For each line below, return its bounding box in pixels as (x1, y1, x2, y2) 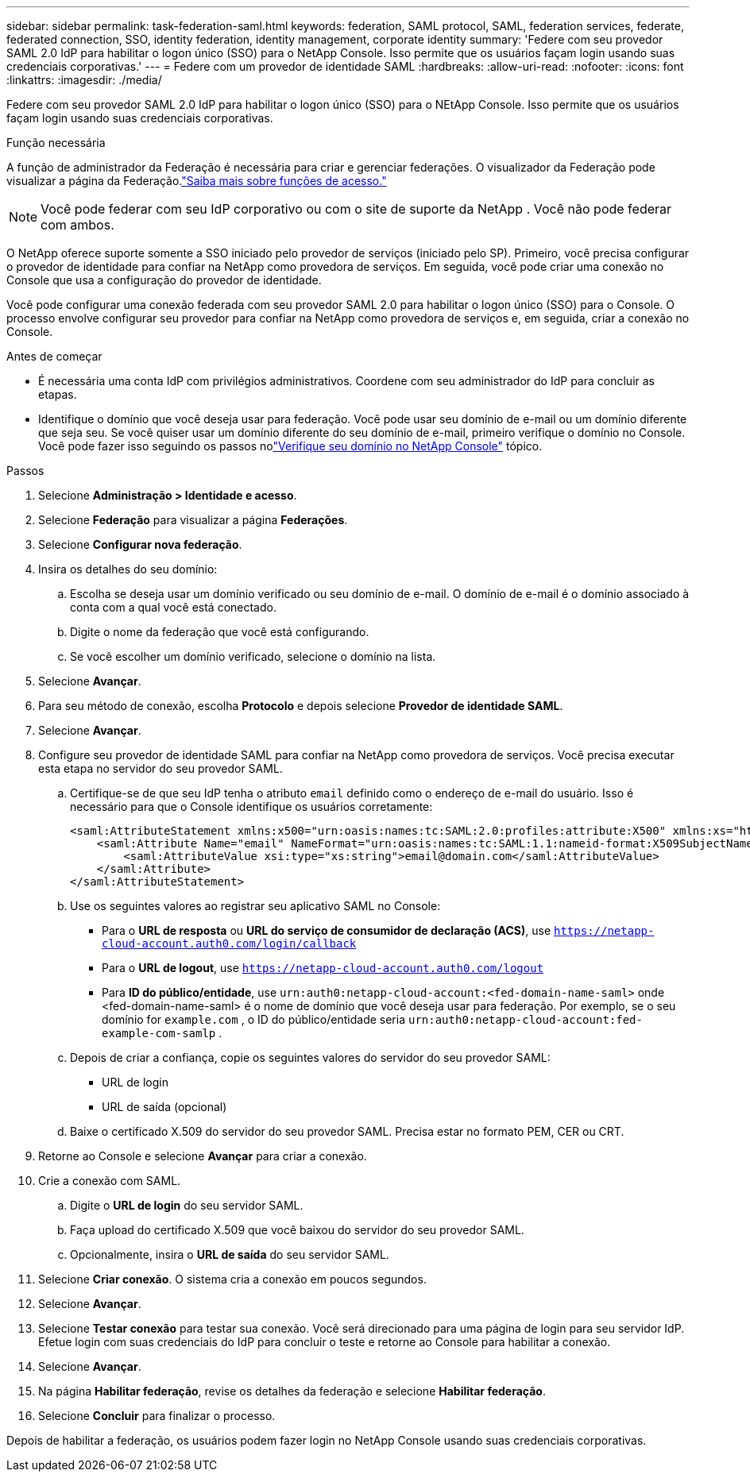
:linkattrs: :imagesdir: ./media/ (6, 73, 162, 87)
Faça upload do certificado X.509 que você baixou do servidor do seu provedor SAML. (70, 1223, 524, 1237)
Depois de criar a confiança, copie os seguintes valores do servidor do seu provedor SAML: (70, 1051, 551, 1064)
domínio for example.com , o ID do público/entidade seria (102, 1013, 406, 1026)
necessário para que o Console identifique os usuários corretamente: (70, 800, 433, 813)
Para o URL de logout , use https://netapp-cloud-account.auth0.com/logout (102, 961, 544, 974)
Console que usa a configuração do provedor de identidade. (6, 273, 322, 287)
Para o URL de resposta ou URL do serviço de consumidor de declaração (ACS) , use (102, 924, 551, 937)
